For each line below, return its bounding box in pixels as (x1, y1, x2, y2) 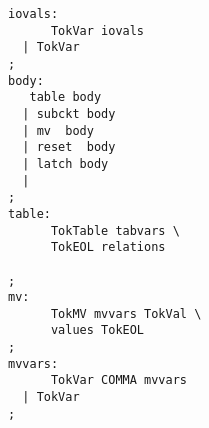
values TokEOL (50, 323, 145, 338)
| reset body (22, 140, 116, 155)
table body (29, 90, 102, 105)
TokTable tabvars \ (50, 223, 180, 238)
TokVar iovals (50, 23, 145, 38)
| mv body (22, 123, 94, 138)
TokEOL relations (50, 240, 166, 255)
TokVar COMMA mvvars (50, 373, 187, 388)
